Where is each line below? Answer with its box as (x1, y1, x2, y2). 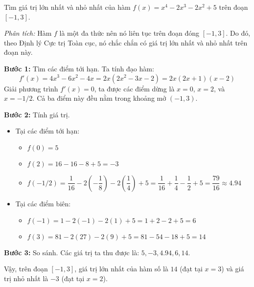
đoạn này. (4, 47, 33, 57)
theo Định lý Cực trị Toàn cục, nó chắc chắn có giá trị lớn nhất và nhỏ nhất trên (4, 37, 248, 47)
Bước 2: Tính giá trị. (4, 109, 70, 119)
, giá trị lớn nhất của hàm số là (74, 264, 168, 274)
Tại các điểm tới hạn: (15, 126, 80, 136)
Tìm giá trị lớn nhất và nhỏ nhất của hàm (4, 2, 131, 12)
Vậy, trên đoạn (4, 264, 48, 274)
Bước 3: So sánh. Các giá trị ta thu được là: (4, 247, 139, 257)
